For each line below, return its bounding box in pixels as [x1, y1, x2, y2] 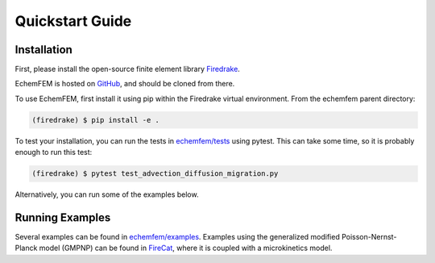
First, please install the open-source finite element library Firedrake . [14, 65, 241, 74]
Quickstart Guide [14, 12, 132, 30]
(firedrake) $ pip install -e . [31, 115, 160, 124]
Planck [14, 243, 38, 253]
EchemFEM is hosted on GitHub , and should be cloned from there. [14, 79, 235, 89]
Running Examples [14, 211, 111, 224]
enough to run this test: [14, 148, 93, 157]
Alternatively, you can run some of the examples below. [14, 190, 199, 199]
